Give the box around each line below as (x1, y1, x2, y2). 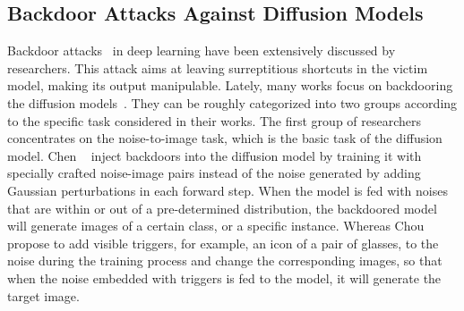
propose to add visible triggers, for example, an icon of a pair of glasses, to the (7, 233, 439, 252)
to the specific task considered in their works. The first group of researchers (7, 111, 422, 130)
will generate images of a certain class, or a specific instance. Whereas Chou (7, 216, 425, 235)
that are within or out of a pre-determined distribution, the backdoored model (7, 198, 437, 217)
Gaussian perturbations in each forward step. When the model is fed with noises (7, 181, 448, 199)
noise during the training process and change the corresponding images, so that (7, 251, 443, 270)
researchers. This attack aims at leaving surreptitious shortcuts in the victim (7, 58, 428, 77)
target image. (7, 286, 80, 305)
